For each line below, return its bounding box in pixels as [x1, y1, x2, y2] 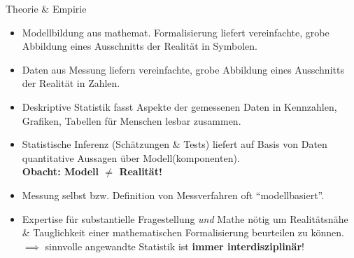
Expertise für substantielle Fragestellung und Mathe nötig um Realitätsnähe [22, 211, 348, 226]
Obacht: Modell [22, 164, 99, 179]
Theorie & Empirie [6, 1, 87, 15]
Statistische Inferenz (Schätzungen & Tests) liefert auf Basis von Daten [22, 137, 327, 151]
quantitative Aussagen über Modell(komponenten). [22, 150, 240, 165]
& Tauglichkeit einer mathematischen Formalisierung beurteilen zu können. [22, 225, 344, 240]
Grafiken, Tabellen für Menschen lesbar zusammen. [22, 113, 241, 128]
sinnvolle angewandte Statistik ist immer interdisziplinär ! [45, 238, 304, 253]
